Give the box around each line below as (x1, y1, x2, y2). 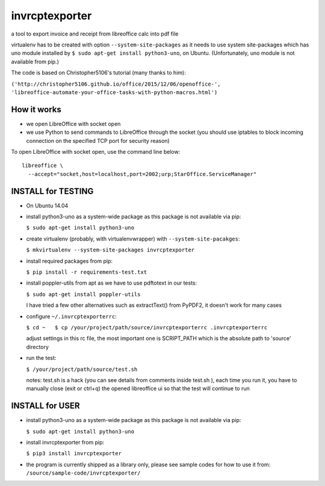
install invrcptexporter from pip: (26, 438, 105, 446)
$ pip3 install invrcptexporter (26, 450, 122, 457)
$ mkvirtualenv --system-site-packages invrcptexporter (26, 247, 195, 253)
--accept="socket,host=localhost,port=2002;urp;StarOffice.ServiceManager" (28, 171, 257, 177)
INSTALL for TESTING (11, 186, 94, 196)
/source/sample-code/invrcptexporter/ (26, 470, 141, 476)
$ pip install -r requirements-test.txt (26, 269, 147, 276)
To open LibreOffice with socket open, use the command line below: (11, 148, 181, 155)
